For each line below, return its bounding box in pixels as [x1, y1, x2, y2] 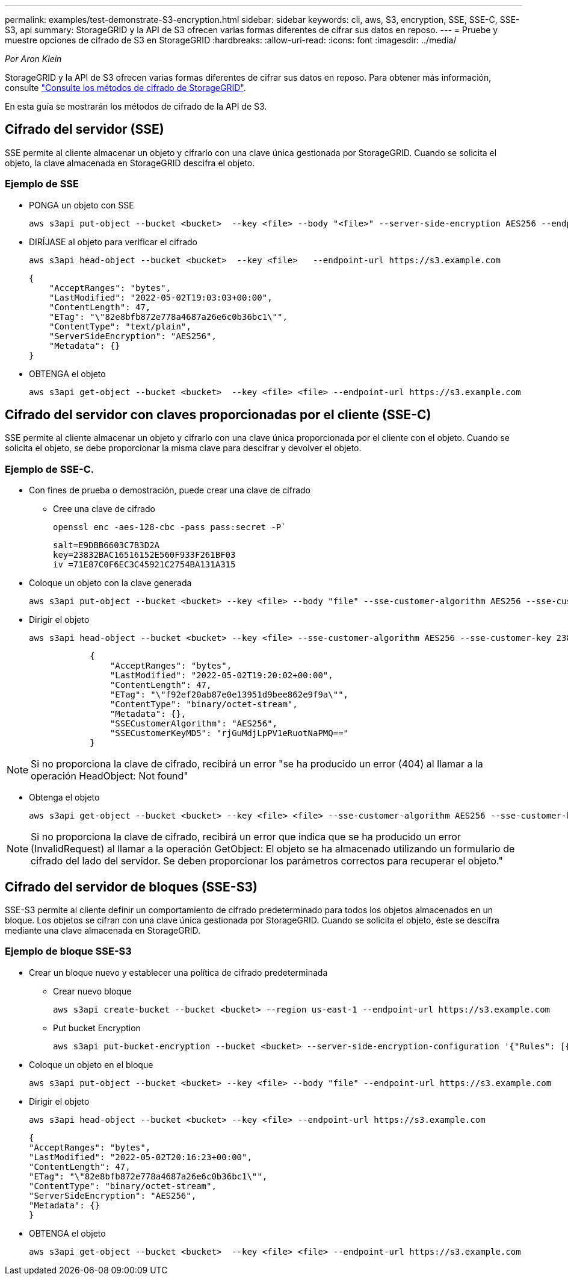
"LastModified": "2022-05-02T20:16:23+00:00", [29, 1152, 252, 1162]
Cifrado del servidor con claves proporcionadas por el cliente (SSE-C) [5, 407, 431, 423]
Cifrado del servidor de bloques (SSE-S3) [5, 879, 258, 894]
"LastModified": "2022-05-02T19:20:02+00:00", [110, 670, 333, 681]
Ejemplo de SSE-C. [5, 463, 94, 475]
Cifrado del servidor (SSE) [5, 122, 164, 137]
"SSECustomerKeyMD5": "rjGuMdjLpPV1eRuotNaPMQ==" [110, 728, 349, 738]
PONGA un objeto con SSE [29, 199, 134, 210]
